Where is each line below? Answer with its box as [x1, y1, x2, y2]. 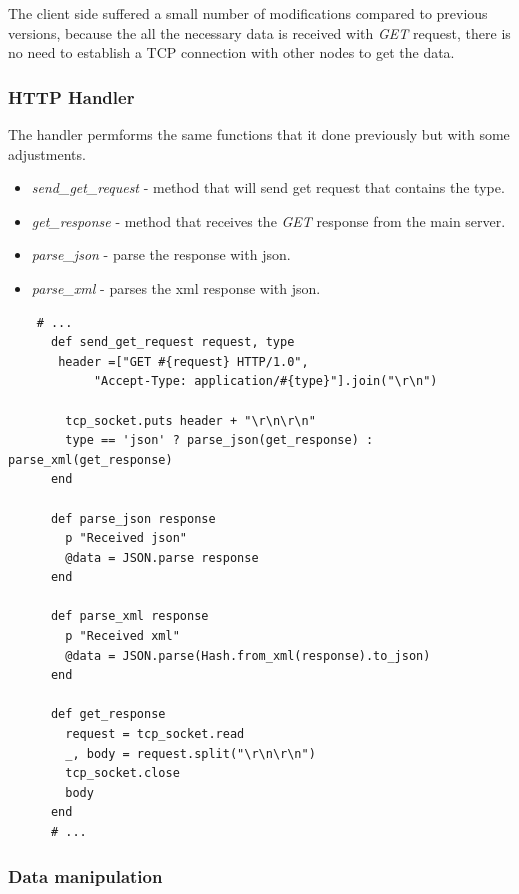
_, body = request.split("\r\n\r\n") [65, 746, 316, 761]
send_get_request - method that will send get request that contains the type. [31, 177, 505, 198]
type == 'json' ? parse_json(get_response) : [65, 433, 374, 448]
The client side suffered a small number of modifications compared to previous [8, 3, 488, 23]
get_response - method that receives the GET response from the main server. [31, 210, 506, 231]
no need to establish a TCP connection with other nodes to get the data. [8, 42, 455, 63]
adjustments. [8, 143, 86, 164]
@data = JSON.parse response [65, 550, 259, 565]
